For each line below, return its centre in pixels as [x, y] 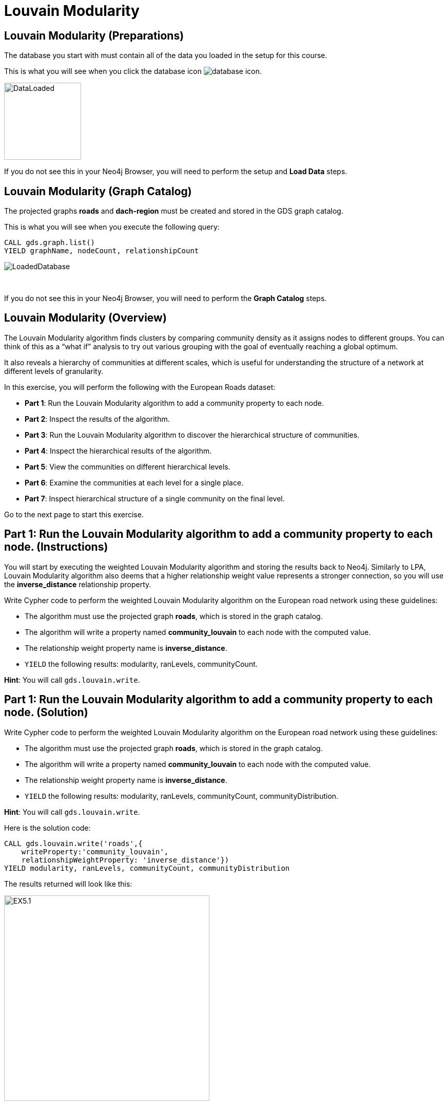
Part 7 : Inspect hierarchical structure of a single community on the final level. [155, 498]
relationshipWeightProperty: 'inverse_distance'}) [125, 860]
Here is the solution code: [47, 828]
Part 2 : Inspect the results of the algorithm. [97, 419]
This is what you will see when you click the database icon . [133, 71]
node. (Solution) [46, 713]
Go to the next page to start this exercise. [74, 514]
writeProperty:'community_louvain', [95, 851]
